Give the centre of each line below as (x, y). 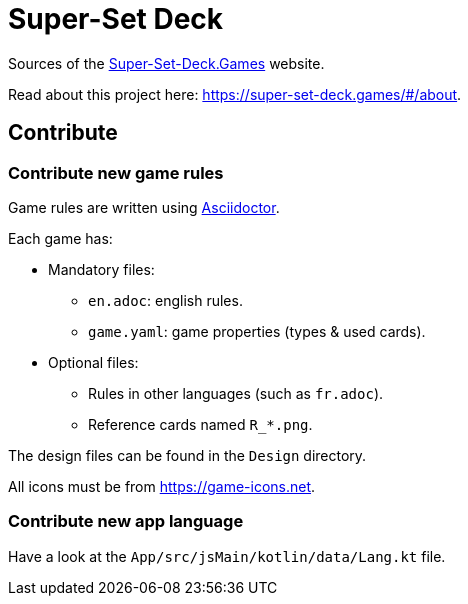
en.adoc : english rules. (165, 300)
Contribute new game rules (116, 172)
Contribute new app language (126, 521)
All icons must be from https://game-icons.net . (162, 486)
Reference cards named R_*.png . (200, 424)
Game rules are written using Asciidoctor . (144, 207)
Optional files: (93, 362)
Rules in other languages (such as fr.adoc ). (236, 393)
